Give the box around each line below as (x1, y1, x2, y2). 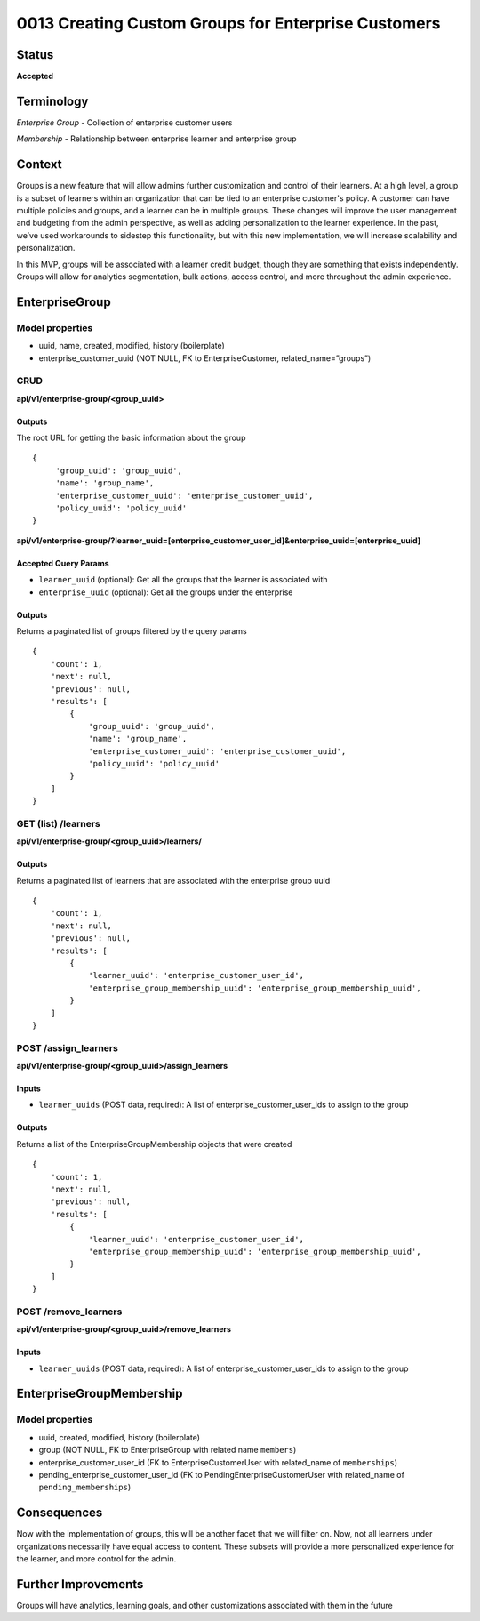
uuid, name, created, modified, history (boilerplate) (38, 341, 226, 351)
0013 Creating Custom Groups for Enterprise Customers (16, 13, 441, 33)
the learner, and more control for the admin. (16, 1553, 177, 1564)
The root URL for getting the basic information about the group (16, 432, 246, 444)
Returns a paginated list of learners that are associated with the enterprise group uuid (16, 875, 331, 886)
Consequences (16, 1505, 103, 1521)
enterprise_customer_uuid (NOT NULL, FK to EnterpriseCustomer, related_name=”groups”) (38, 352, 372, 364)
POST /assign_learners (16, 1041, 119, 1054)
